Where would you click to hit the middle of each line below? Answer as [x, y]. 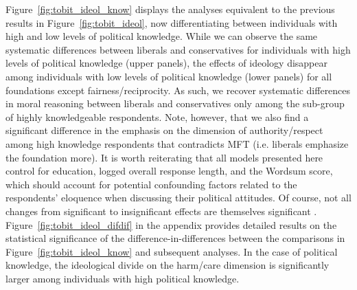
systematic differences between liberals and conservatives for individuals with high [178, 49]
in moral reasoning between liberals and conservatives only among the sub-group [175, 103]
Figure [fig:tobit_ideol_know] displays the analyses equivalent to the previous [170, 9]
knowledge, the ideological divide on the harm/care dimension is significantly [168, 265]
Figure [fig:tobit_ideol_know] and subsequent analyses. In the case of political [172, 251]
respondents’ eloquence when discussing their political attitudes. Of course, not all [178, 198]
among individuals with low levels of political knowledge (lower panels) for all [169, 76]
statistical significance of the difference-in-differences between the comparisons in [175, 238]
